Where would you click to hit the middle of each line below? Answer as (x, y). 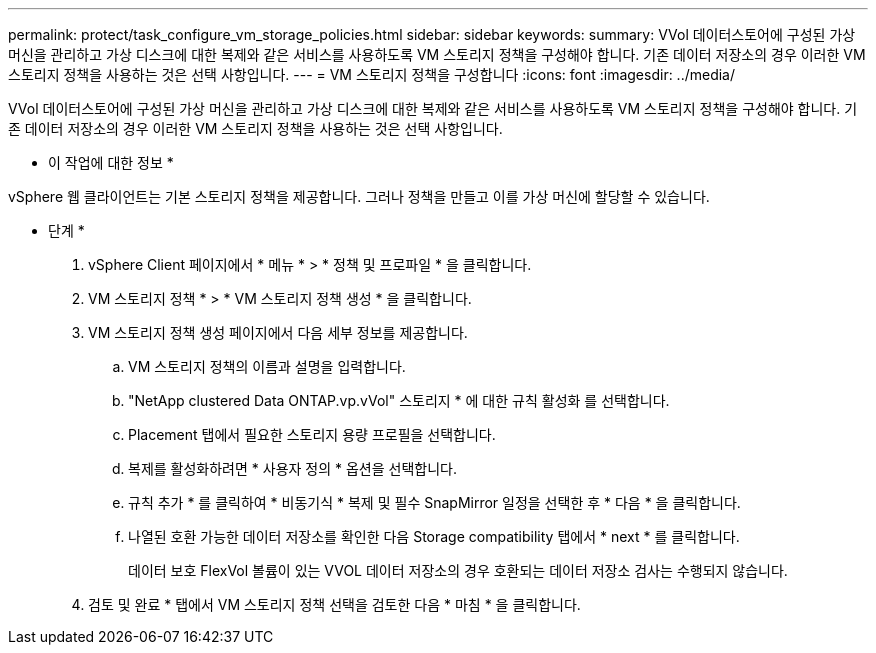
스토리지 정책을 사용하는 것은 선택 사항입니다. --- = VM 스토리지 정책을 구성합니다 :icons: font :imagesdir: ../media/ (372, 74)
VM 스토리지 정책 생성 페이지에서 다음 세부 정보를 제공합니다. (278, 332)
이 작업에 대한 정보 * (111, 162)
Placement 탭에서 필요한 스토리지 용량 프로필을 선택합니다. (312, 434)
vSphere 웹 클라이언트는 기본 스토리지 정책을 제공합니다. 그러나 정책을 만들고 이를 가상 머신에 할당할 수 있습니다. (359, 196)
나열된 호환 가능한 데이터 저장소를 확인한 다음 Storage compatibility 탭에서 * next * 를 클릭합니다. (434, 536)
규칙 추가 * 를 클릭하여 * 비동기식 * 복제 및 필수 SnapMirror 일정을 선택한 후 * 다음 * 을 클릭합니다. (434, 502)
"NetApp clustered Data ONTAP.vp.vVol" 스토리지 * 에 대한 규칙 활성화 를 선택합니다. (399, 400)
